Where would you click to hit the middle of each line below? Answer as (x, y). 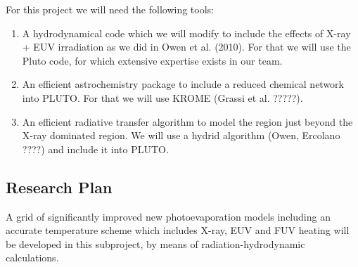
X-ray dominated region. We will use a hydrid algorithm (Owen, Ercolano (181, 135)
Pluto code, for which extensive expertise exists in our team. (152, 60)
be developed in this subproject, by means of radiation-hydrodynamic (155, 243)
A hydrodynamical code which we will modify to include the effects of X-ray (186, 33)
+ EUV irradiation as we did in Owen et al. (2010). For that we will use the (186, 47)
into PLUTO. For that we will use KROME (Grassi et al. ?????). (162, 97)
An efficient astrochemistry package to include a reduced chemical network (183, 84)
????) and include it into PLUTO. (95, 149)
